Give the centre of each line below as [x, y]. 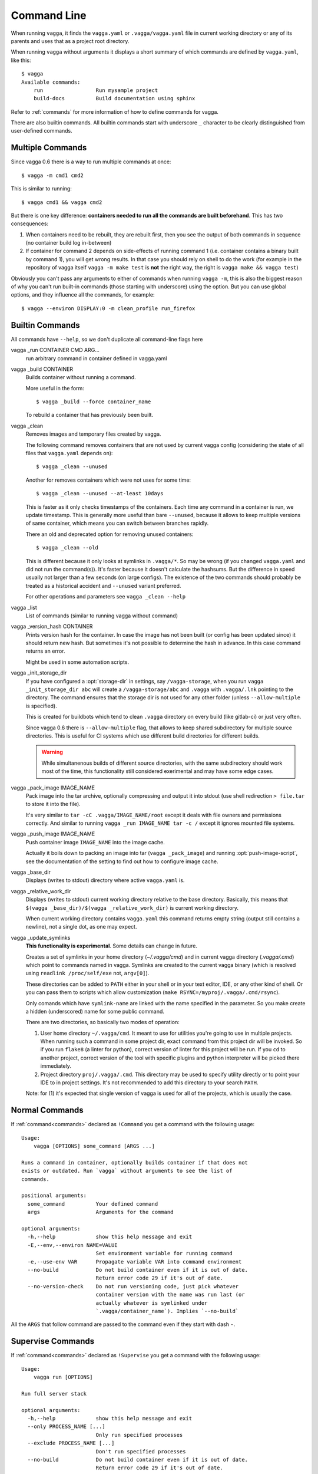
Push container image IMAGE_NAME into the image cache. [95, 842]
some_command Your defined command [93, 1204]
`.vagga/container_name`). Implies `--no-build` [167, 1311]
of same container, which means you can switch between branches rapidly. [117, 523]
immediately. [56, 1066]
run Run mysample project [96, 90]
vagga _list [24, 607]
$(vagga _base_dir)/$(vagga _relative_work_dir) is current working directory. [132, 907]
